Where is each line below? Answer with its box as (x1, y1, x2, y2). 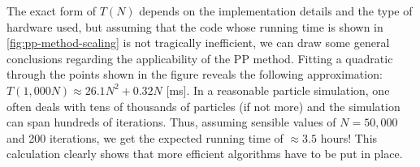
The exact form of (6, 2, 97, 19)
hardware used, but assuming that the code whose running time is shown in (6, 18, 383, 35)
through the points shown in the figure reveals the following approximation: (6, 66, 383, 83)
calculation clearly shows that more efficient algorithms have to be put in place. (6, 145, 403, 162)
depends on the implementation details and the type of (139, 2, 413, 19)
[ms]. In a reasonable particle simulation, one (166, 81, 390, 98)
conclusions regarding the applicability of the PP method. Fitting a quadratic (6, 49, 393, 66)
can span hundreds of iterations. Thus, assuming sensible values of (6, 113, 336, 131)
